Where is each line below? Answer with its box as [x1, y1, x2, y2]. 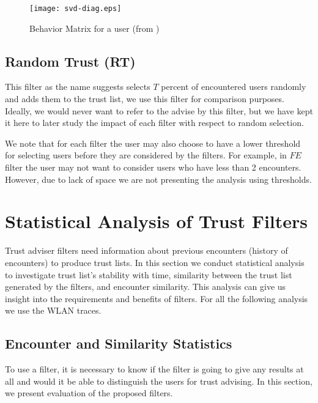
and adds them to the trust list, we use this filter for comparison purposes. [5, 92, 284, 105]
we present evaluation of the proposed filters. [5, 386, 173, 399]
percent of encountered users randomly [161, 80, 306, 93]
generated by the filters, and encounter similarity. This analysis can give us [5, 280, 286, 293]
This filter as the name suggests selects [5, 80, 150, 93]
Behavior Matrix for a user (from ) [29, 21, 160, 34]
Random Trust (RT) [5, 51, 136, 70]
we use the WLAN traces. [5, 304, 102, 317]
